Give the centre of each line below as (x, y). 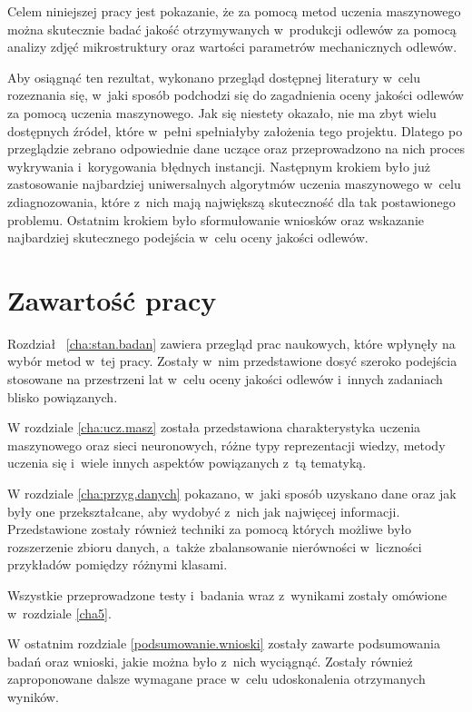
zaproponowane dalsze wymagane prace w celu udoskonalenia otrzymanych (216, 679)
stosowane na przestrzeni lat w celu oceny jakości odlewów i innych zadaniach (225, 379)
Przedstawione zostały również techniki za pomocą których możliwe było (209, 529)
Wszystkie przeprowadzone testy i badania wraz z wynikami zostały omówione (227, 594)
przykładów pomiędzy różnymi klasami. (118, 564)
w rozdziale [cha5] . (59, 613)
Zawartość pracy (112, 299)
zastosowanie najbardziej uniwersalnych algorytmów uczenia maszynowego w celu (234, 184)
